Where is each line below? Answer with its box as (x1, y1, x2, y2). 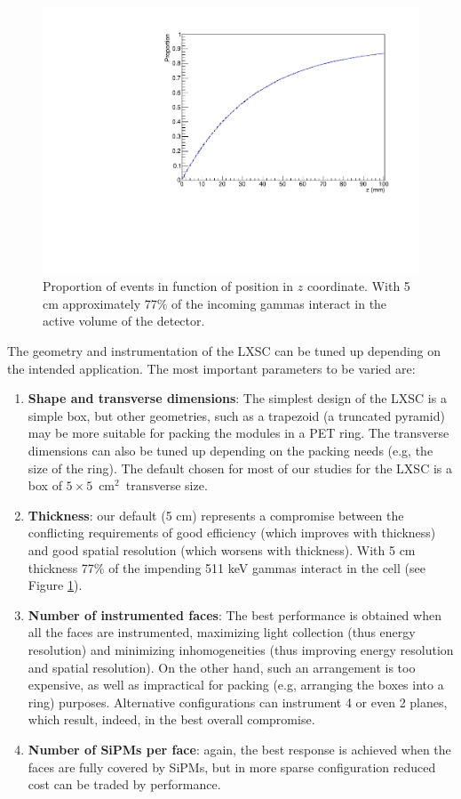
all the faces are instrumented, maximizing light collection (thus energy (28, 623, 416, 642)
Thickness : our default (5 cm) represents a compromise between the (28, 505, 404, 524)
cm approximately (43, 294, 141, 312)
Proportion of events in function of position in (43, 277, 294, 295)
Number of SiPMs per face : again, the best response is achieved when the (28, 739, 451, 758)
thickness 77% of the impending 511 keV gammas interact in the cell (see (28, 558, 425, 577)
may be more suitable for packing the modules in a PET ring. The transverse (28, 424, 449, 442)
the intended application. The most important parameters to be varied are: (7, 359, 416, 377)
